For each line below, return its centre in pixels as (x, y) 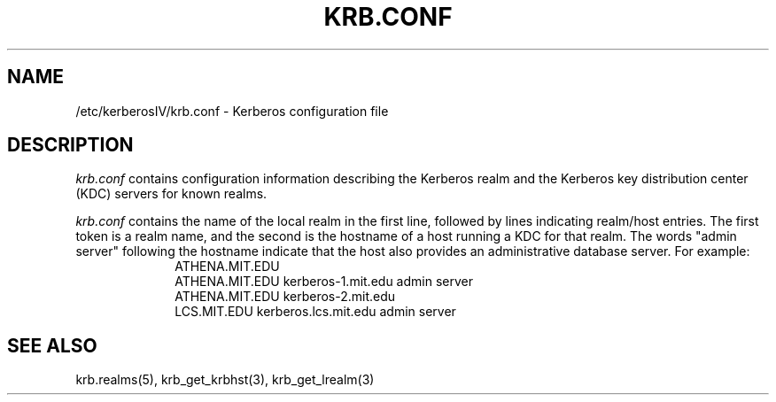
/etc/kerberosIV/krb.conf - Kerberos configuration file (232, 111)
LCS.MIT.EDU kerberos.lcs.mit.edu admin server (315, 312)
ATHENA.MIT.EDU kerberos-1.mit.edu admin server (324, 282)
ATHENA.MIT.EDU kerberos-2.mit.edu (285, 297)
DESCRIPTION (70, 145)
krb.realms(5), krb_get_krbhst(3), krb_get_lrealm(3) (225, 380)
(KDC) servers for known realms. (171, 194)
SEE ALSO (52, 345)
